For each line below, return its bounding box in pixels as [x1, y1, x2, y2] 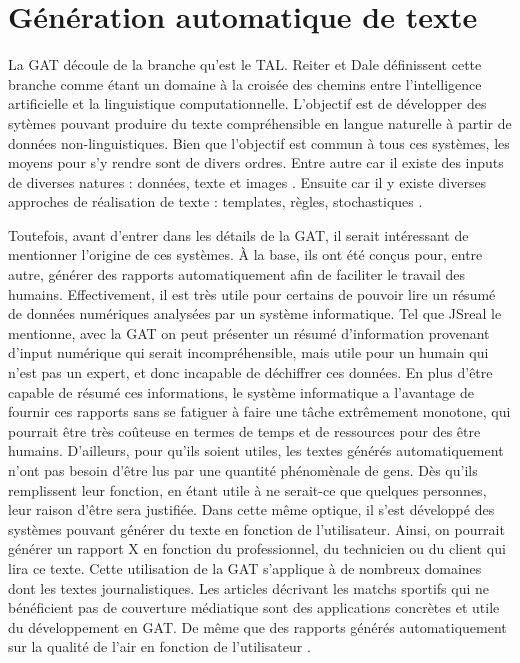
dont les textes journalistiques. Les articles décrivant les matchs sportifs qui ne [8, 577, 489, 598]
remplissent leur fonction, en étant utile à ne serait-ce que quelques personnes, [8, 479, 487, 500]
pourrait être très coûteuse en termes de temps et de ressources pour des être [8, 420, 481, 441]
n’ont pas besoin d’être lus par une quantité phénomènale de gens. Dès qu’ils [8, 460, 478, 480]
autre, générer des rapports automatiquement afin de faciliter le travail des [8, 264, 466, 285]
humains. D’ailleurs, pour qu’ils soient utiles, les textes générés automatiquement [8, 440, 504, 461]
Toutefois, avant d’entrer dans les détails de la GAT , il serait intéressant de [8, 224, 469, 245]
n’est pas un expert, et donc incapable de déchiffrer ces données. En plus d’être [8, 362, 493, 383]
